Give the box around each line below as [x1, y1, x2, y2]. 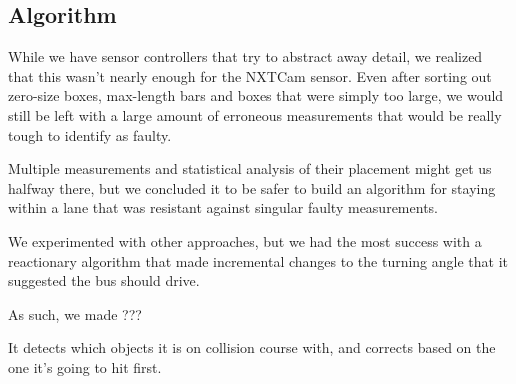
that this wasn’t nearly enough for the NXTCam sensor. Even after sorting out [8, 65, 492, 86]
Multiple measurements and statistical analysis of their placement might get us [8, 158, 492, 179]
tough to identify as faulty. [8, 124, 172, 145]
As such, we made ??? [8, 303, 142, 324]
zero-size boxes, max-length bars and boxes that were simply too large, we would [8, 85, 504, 106]
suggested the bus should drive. [8, 270, 200, 291]
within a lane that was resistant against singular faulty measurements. [8, 197, 438, 218]
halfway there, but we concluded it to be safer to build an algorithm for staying [8, 177, 496, 198]
